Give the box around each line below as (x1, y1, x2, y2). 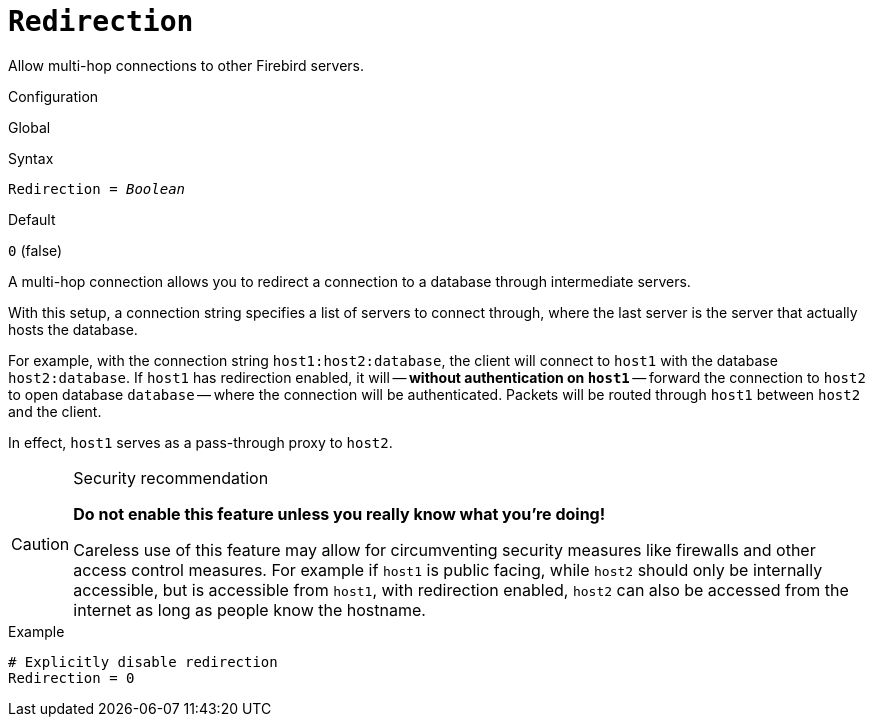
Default (8, 210, 56, 228)
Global (8, 118, 51, 136)
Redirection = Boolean (8, 180, 186, 197)
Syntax (8, 149, 54, 167)
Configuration (8, 87, 99, 105)
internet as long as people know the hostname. (73, 599, 426, 620)
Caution (11, 533, 70, 554)
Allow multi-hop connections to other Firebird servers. (8, 56, 365, 74)
